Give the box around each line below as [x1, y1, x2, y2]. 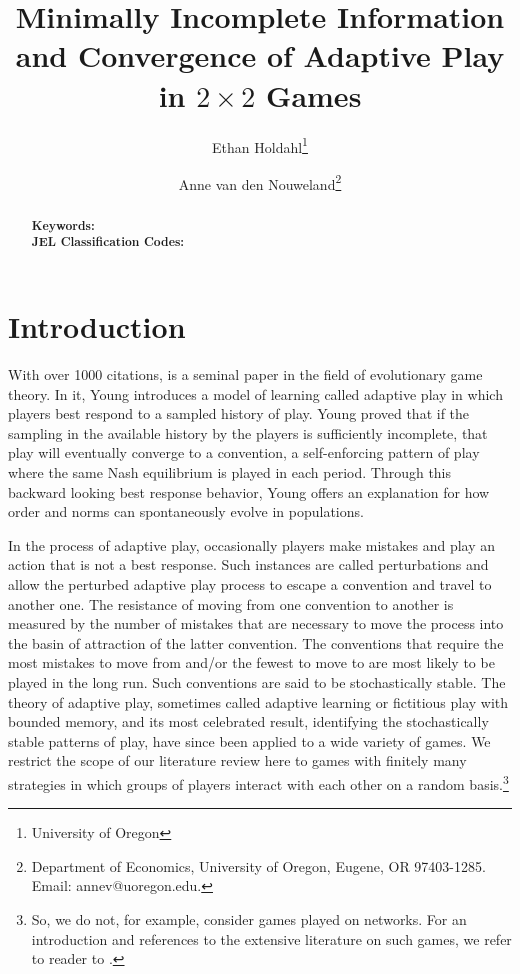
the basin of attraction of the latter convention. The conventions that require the [8, 632, 504, 653]
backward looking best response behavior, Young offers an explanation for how [8, 481, 490, 502]
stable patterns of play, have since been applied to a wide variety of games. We [8, 730, 491, 751]
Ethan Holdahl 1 [212, 133, 308, 157]
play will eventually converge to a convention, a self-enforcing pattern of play [8, 442, 480, 463]
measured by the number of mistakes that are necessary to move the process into [8, 613, 504, 634]
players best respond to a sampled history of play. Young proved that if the [8, 403, 470, 424]
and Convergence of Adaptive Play [15, 35, 505, 76]
